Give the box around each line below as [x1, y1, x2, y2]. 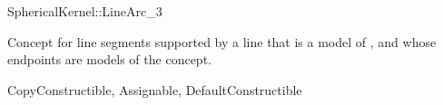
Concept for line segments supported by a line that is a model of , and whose [7, 32, 437, 51]
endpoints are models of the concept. [7, 50, 212, 69]
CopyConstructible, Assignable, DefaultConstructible [7, 80, 302, 99]
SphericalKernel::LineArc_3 [7, 2, 162, 20]
